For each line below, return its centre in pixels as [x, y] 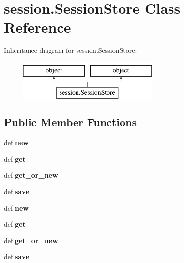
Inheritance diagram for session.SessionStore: [70, 50]
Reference [38, 27]
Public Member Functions [70, 122]
